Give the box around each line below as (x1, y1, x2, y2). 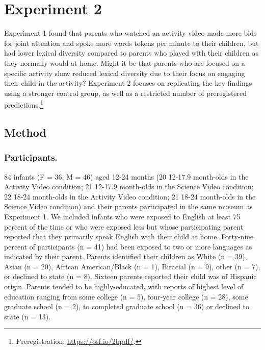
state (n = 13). (4, 311, 51, 321)
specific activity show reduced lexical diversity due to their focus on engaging (4, 67, 245, 78)
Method (4, 124, 46, 140)
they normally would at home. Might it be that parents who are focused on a (4, 57, 245, 68)
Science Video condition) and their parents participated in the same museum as (4, 201, 253, 212)
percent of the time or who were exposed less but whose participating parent (4, 221, 244, 232)
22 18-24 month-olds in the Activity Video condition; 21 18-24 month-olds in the (4, 191, 256, 202)
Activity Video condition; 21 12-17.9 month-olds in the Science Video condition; (4, 181, 254, 192)
